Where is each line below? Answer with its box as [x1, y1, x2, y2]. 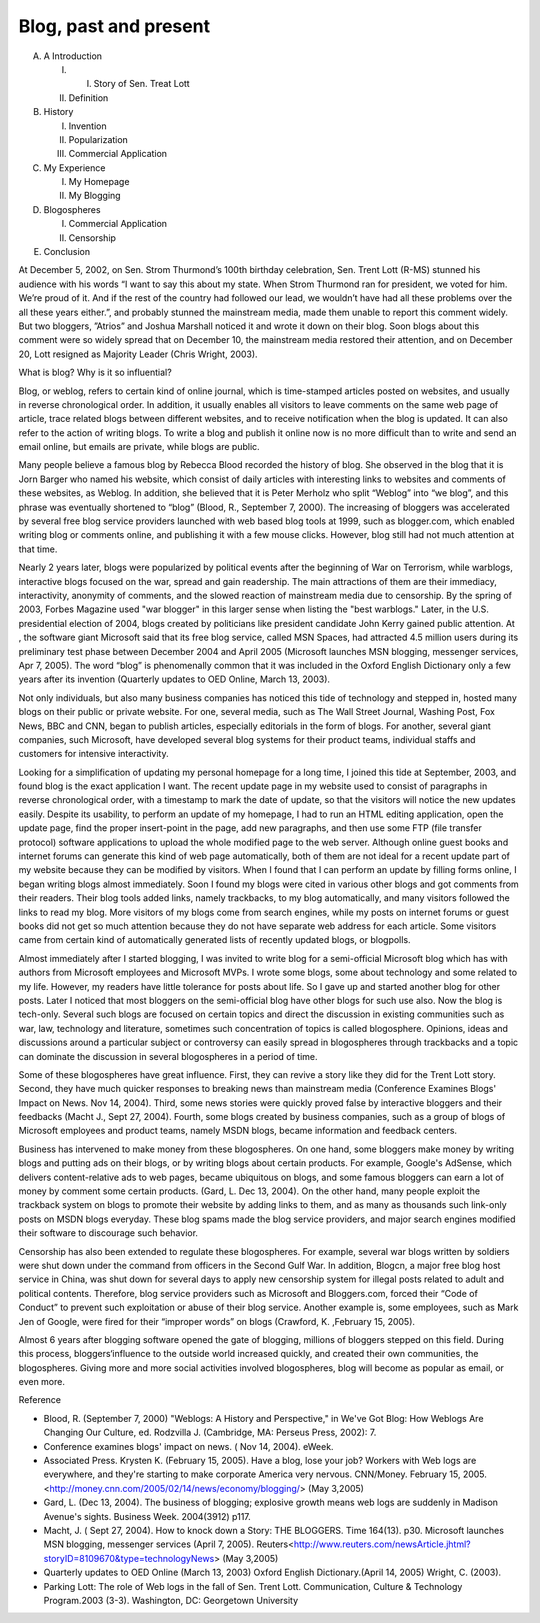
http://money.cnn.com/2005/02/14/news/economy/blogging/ [49, 1482, 300, 1494]
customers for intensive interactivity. [18, 748, 169, 760]
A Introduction [43, 50, 103, 62]
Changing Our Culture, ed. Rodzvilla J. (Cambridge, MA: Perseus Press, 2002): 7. [43, 1426, 377, 1439]
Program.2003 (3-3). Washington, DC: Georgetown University [43, 1594, 299, 1606]
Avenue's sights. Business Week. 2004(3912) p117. [43, 1510, 252, 1522]
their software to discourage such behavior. [18, 1227, 199, 1239]
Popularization [68, 133, 129, 145]
